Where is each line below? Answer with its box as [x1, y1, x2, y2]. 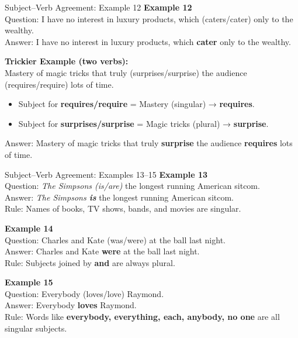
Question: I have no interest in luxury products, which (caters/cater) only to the [5, 12, 293, 25]
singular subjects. [5, 322, 67, 334]
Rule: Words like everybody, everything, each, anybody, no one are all [5, 311, 280, 323]
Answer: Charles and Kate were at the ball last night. [5, 245, 200, 257]
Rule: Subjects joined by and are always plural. [5, 256, 175, 268]
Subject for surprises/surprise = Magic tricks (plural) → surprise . [18, 117, 269, 129]
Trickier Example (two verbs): [5, 55, 129, 67]
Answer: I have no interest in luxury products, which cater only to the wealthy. [5, 35, 291, 47]
